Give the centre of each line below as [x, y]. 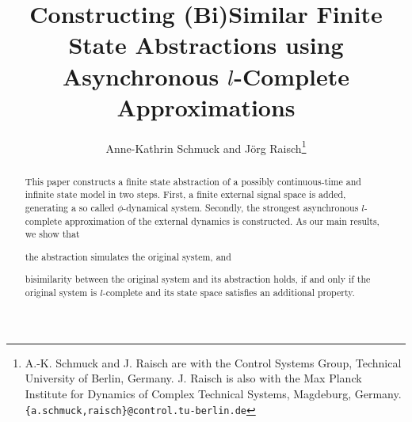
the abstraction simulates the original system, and [128, 256]
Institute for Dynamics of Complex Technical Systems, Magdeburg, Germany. [213, 393]
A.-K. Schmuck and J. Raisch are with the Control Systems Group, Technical [213, 362]
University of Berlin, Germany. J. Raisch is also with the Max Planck [193, 378]
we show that [52, 234]
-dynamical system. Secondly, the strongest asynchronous [241, 208]
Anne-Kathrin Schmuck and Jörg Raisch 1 [206, 146]
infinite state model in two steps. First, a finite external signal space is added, [185, 194]
